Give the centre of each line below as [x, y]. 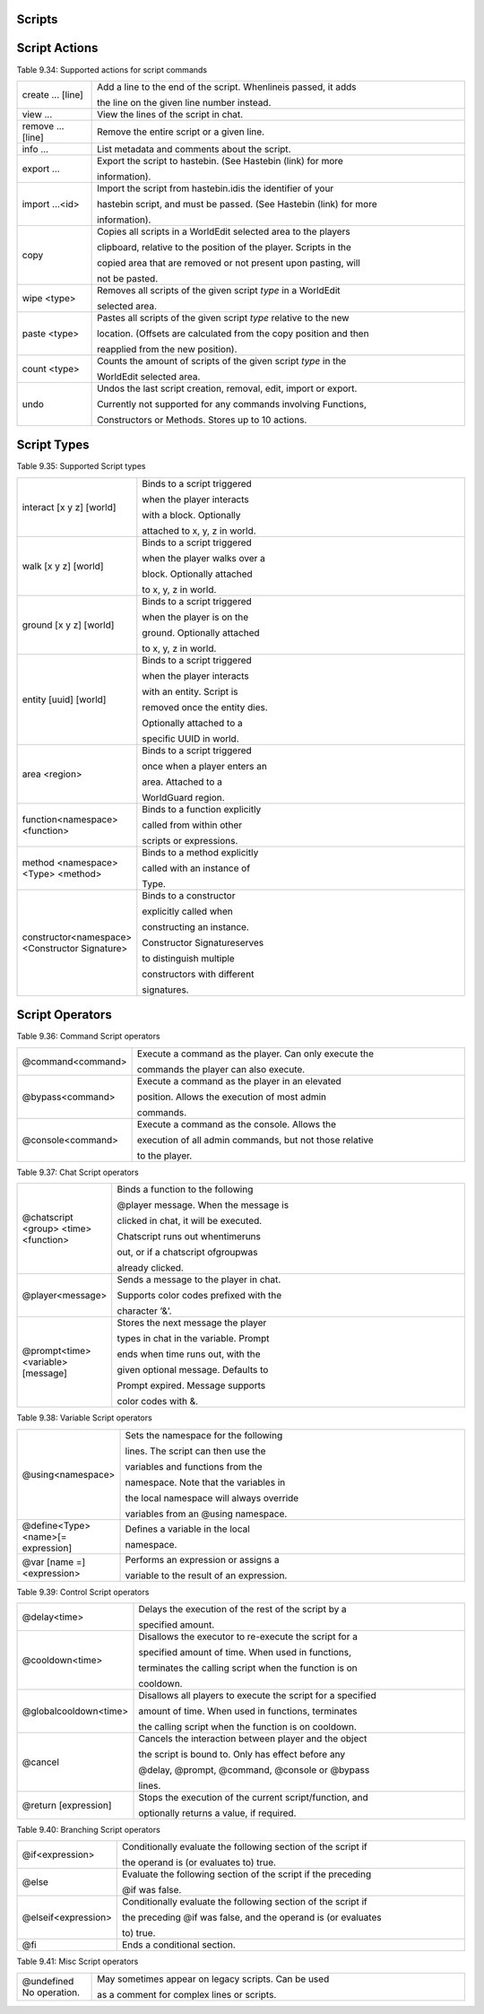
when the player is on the [195, 617]
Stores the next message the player [192, 1323]
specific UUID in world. [190, 738]
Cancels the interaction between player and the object [253, 1738]
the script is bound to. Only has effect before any [242, 1754]
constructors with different [198, 974]
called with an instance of [196, 868]
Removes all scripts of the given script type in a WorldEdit [219, 290]
